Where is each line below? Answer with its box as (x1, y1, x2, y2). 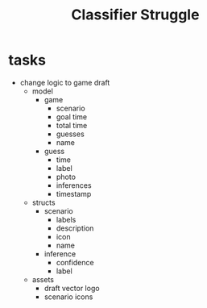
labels (56, 214, 77, 224)
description (56, 223, 94, 233)
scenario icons (43, 292, 93, 302)
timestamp (56, 189, 92, 198)
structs (31, 198, 56, 207)
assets (31, 274, 55, 284)
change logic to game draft (19, 77, 110, 87)
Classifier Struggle (71, 6, 200, 24)
